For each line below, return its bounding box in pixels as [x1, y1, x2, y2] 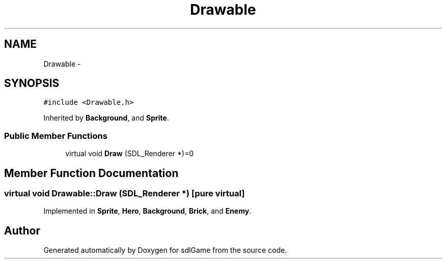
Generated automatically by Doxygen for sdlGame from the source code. [43, 246, 287, 255]
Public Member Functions [4, 130, 107, 141]
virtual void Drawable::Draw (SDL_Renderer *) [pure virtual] [4, 188, 245, 199]
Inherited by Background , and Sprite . [43, 113, 169, 123]
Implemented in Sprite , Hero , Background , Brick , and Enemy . [43, 207, 252, 216]
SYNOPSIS [4, 77, 60, 90]
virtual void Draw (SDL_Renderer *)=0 [65, 149, 194, 158]
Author [4, 224, 40, 237]
